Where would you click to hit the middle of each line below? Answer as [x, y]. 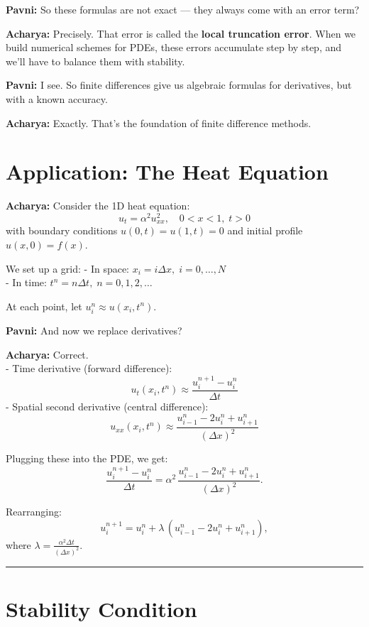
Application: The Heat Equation [167, 171]
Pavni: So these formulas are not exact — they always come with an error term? [183, 9]
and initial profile [265, 230]
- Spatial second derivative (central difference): [107, 406]
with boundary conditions [62, 230]
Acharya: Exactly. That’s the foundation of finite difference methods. [159, 122]
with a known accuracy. [57, 98]
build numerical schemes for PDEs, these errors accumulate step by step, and [174, 47]
